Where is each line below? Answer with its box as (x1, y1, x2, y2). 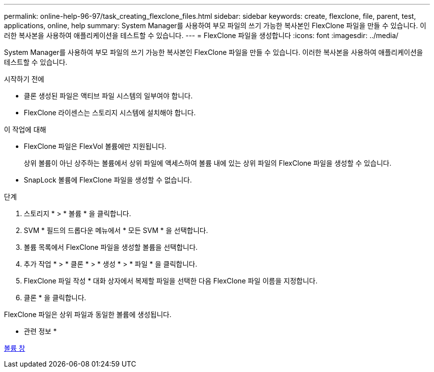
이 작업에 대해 (4, 125, 47, 134)
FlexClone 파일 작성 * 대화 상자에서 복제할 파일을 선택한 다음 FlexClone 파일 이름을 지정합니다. (24, 277, 318, 285)
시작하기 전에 (4, 75, 45, 83)
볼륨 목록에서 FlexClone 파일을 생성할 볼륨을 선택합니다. (24, 243, 198, 251)
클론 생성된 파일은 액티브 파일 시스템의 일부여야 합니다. (24, 92, 193, 100)
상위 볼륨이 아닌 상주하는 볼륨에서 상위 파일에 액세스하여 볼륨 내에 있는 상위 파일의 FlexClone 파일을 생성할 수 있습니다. (24, 159, 391, 167)
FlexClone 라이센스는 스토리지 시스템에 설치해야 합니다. (24, 108, 196, 117)
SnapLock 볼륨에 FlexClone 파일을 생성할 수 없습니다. (24, 176, 192, 184)
